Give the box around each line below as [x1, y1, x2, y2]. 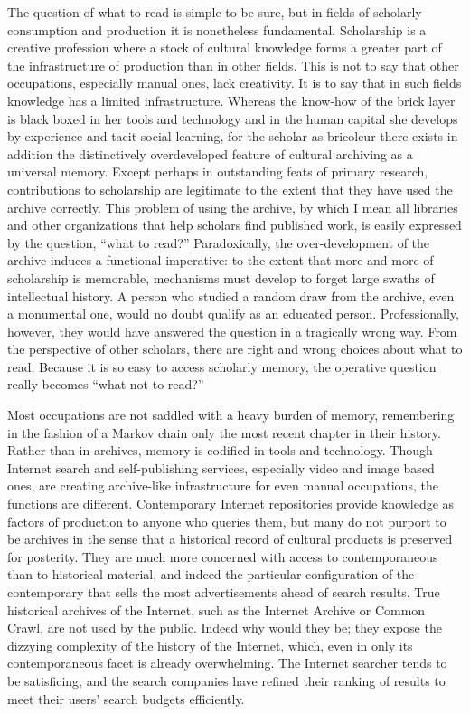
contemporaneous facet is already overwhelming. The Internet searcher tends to [7, 653, 447, 672]
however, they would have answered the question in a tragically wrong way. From [7, 321, 457, 340]
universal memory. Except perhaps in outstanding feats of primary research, [7, 162, 428, 181]
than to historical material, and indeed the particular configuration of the [7, 565, 415, 584]
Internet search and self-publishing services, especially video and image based [7, 458, 435, 477]
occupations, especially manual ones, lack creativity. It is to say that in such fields [7, 73, 462, 92]
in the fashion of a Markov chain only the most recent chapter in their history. [7, 423, 441, 442]
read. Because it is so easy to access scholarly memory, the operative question [7, 357, 437, 376]
